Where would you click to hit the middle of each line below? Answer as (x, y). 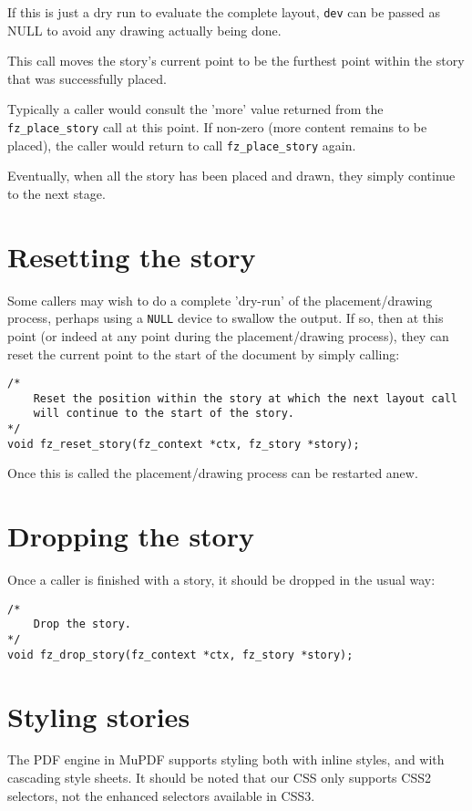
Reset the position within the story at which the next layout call (245, 398)
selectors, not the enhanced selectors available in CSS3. (161, 795)
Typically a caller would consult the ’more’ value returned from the (195, 109)
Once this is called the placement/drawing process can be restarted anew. (213, 473)
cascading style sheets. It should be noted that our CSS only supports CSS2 (219, 778)
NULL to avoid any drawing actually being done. (144, 30)
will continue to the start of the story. (164, 414)
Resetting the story (132, 256)
